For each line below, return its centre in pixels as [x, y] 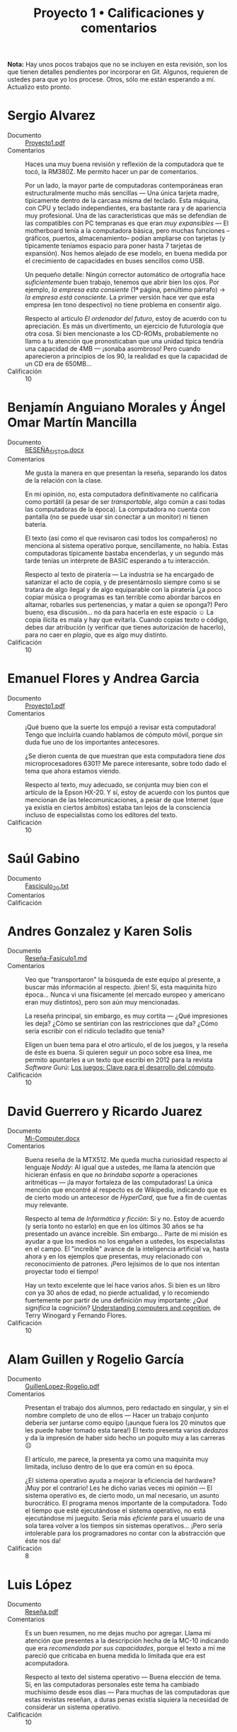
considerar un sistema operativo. [73, 1707]
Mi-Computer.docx [52, 1139]
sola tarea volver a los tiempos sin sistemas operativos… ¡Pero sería [124, 1526]
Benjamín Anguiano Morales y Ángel [117, 408]
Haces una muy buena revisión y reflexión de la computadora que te [125, 164]
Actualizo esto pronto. [40, 87]
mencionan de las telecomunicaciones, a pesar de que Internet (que [125, 799]
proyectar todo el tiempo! [62, 1271]
